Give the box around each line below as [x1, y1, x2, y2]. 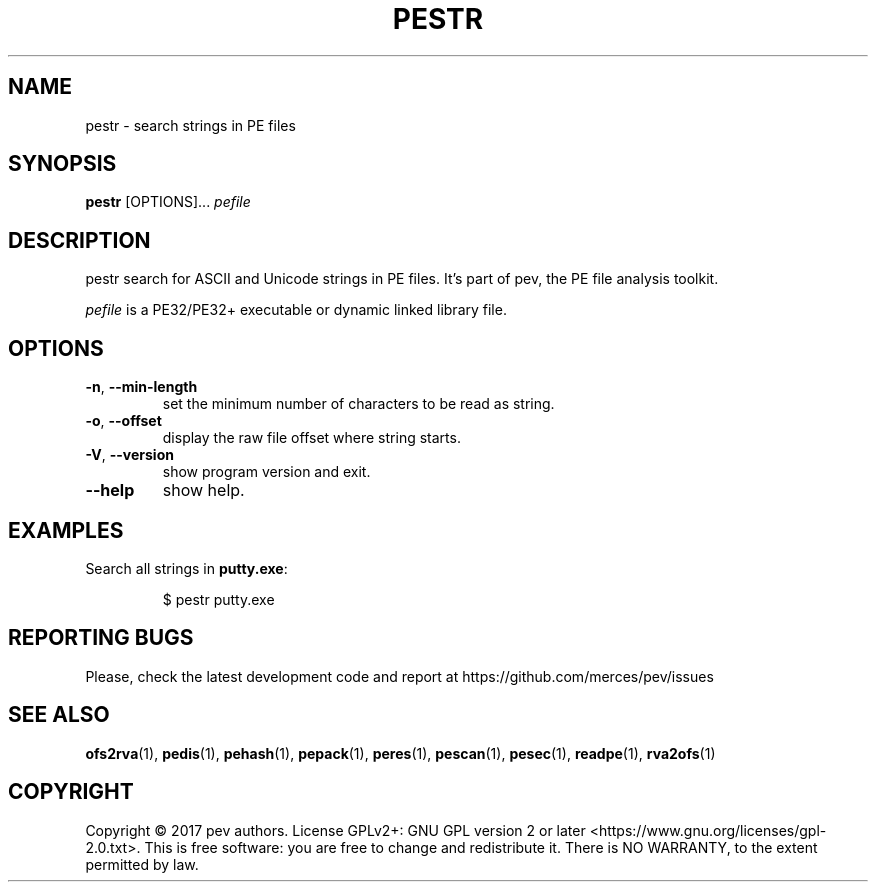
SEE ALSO [8, 702, 110, 728]
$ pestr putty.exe [162, 590, 275, 608]
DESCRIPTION [8, 227, 151, 253]
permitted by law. [85, 855, 199, 873]
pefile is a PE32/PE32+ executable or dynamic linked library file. [85, 301, 507, 319]
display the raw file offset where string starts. [162, 429, 461, 447]
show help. [162, 480, 245, 501]
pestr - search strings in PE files [85, 116, 296, 134]
